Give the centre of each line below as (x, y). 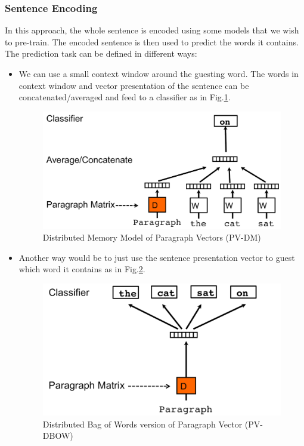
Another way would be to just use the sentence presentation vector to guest (157, 257)
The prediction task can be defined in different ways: (101, 53)
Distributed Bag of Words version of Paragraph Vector (142, 424)
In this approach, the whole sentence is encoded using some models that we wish (152, 30)
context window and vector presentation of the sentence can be (134, 85)
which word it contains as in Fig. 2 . (82, 269)
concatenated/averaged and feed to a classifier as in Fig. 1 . (125, 97)
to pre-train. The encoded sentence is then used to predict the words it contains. (152, 41)
